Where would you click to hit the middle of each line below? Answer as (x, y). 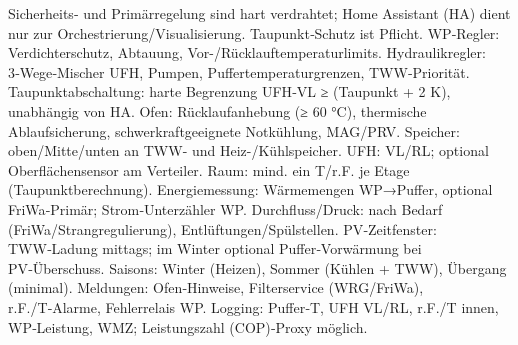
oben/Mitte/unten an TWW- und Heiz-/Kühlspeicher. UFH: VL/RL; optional (248, 150)
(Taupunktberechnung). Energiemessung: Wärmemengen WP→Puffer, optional (250, 189)
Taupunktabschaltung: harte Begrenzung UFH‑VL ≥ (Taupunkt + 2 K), (229, 91)
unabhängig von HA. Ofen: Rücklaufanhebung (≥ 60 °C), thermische (217, 110)
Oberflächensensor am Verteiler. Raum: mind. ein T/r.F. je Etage (209, 169)
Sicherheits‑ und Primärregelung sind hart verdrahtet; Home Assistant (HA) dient (259, 13)
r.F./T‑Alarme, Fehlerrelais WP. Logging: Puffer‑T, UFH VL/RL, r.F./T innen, (253, 306)
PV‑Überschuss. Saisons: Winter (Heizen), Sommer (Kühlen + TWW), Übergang (257, 267)
